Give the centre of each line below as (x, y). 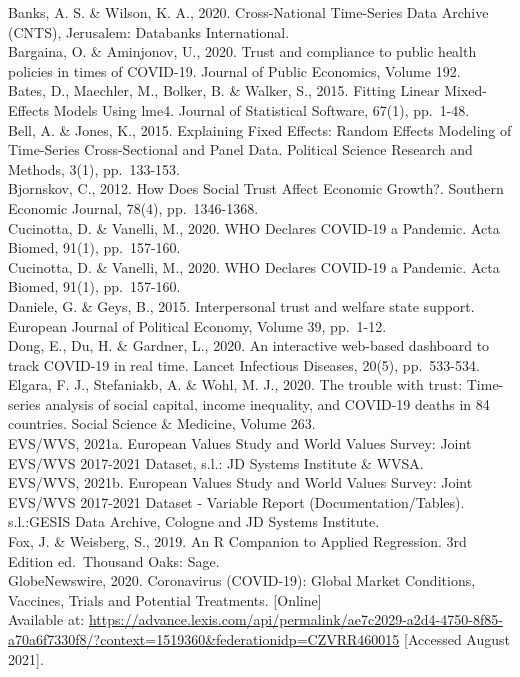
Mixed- (465, 90)
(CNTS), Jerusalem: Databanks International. (149, 31)
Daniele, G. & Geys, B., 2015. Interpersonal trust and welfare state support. (241, 305)
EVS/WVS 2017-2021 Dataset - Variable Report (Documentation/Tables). (236, 501)
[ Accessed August (456, 639)
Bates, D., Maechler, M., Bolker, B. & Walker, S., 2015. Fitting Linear (224, 90)
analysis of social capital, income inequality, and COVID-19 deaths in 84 (267, 403)
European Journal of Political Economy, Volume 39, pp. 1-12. (197, 325)
